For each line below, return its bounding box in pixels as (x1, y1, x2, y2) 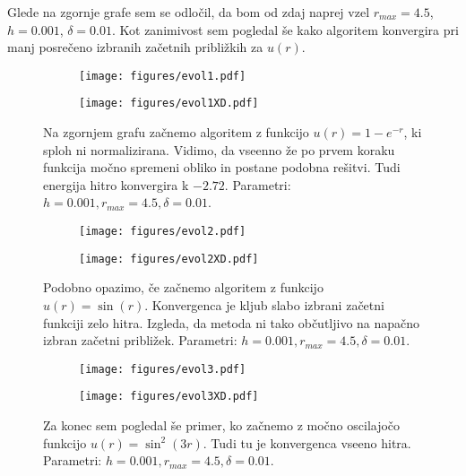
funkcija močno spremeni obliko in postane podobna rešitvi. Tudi (43, 158, 401, 177)
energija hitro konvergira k (43, 175, 189, 194)
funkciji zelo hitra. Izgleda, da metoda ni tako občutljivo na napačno (43, 313, 420, 332)
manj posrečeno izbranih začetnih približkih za (7, 38, 263, 56)
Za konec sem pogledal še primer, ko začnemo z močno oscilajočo (43, 416, 401, 435)
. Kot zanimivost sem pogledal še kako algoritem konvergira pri (111, 20, 459, 39)
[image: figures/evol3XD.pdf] (79, 390, 259, 403)
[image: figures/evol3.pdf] (79, 362, 246, 376)
